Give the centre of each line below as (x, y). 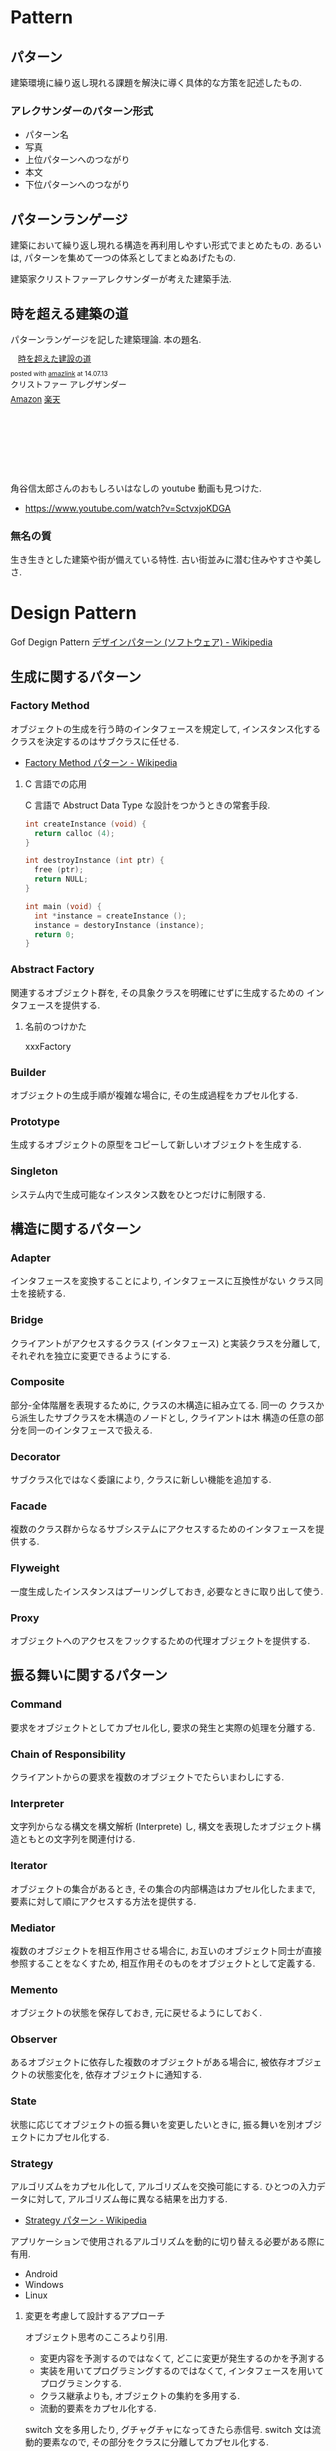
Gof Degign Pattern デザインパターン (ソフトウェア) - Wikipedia (141, 642)
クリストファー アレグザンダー (68, 384)
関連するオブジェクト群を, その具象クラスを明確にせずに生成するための (157, 992)
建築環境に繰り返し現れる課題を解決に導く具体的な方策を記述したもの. (156, 82)
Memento (34, 1989)
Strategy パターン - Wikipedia (85, 2220)
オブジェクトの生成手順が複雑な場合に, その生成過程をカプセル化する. (154, 1095)
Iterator (29, 1866)
